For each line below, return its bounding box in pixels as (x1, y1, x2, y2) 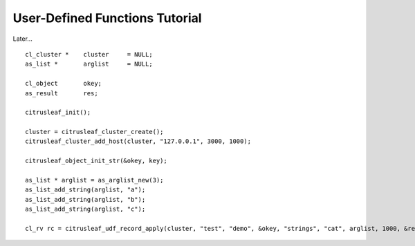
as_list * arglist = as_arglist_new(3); (25, 176, 164, 184)
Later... (12, 35, 33, 43)
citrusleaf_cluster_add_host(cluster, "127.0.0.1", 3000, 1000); (25, 138, 252, 145)
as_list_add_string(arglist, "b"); (25, 196, 146, 203)
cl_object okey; (25, 79, 102, 88)
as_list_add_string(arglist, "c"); (25, 205, 146, 214)
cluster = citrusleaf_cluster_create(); (25, 128, 164, 136)
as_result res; (25, 89, 98, 97)
